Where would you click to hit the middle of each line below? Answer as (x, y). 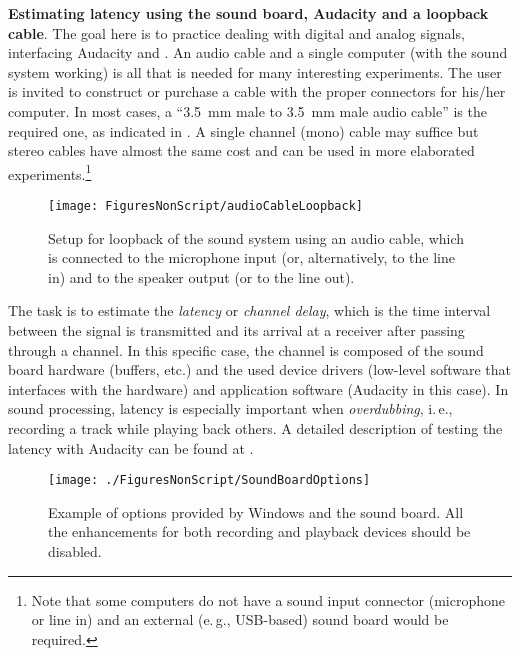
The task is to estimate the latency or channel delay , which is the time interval (249, 310)
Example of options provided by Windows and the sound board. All (256, 511)
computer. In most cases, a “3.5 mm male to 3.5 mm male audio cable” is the (247, 110)
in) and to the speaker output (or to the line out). (201, 276)
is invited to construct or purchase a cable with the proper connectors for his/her (257, 91)
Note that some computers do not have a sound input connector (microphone (268, 599)
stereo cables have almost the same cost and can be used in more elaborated (241, 150)
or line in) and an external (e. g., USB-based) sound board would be (240, 619)
